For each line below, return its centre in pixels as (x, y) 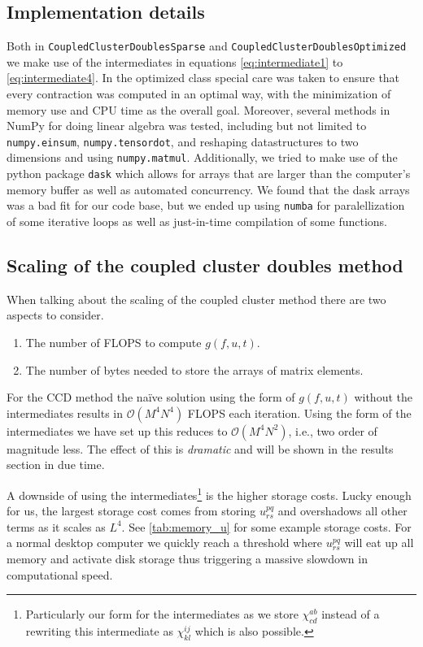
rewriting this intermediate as (99, 631)
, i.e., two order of (333, 430)
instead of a (351, 614)
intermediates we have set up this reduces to (117, 430)
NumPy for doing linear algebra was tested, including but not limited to (187, 126)
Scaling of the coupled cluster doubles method (205, 265)
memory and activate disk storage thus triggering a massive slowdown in (187, 559)
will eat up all (379, 543)
